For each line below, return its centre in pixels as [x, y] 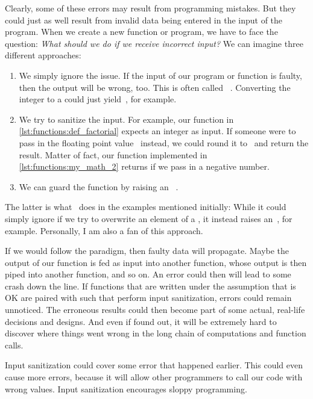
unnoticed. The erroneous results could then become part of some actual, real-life [155, 310]
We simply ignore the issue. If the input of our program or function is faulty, [160, 75]
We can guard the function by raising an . [99, 186]
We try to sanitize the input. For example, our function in [126, 119]
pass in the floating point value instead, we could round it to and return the [164, 142]
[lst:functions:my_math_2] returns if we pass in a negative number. [144, 166]
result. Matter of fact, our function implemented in [113, 154]
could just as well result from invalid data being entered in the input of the [144, 20]
